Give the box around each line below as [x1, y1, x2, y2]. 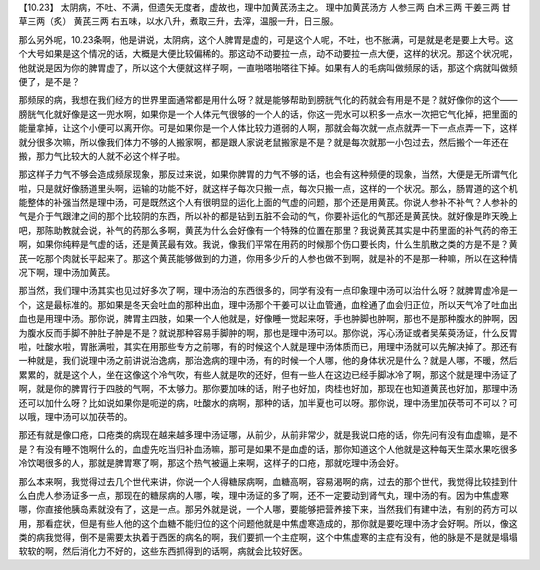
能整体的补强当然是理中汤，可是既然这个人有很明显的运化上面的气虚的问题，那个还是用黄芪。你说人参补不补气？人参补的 [18, 196, 518, 209]
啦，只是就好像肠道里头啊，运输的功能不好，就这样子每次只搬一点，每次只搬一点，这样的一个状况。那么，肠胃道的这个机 [18, 182, 518, 194]
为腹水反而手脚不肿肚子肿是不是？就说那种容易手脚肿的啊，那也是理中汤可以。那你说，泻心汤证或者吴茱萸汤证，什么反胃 [18, 326, 518, 339]
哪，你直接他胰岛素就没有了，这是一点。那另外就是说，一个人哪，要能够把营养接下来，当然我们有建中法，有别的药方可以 [18, 503, 518, 515]
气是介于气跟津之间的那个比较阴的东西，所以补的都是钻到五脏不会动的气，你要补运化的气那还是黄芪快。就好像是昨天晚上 [18, 210, 518, 222]
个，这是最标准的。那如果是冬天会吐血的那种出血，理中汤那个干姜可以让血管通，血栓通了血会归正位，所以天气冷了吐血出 [18, 298, 518, 310]
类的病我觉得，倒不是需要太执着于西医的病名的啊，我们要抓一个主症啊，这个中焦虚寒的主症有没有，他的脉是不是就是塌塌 [18, 531, 518, 544]
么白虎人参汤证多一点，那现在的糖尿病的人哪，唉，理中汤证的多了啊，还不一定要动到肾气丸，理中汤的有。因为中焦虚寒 [18, 489, 509, 501]
